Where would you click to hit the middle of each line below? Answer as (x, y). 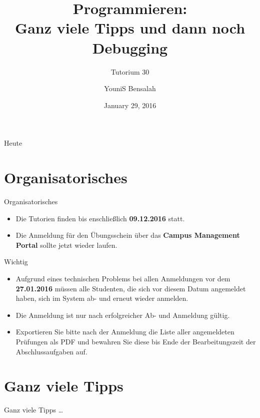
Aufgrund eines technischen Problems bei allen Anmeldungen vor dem (123, 278)
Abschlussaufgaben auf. (51, 351)
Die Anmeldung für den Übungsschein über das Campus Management (128, 235)
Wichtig (16, 262)
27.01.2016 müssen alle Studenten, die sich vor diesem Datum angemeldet (131, 288)
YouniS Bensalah (130, 88)
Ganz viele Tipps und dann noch (130, 28)
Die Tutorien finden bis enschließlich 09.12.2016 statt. (100, 218)
